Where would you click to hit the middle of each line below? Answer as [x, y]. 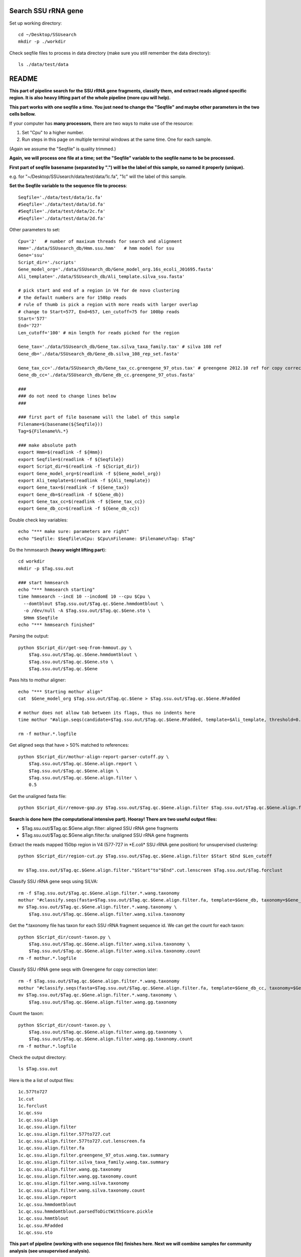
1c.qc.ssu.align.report [47, 1197]
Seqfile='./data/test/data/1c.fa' [60, 197]
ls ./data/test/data [43, 65]
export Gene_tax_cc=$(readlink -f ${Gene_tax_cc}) [82, 502]
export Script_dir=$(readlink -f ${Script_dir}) [79, 467]
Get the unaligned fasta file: [38, 796]
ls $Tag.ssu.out [38, 1069]
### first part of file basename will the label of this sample [99, 417]
